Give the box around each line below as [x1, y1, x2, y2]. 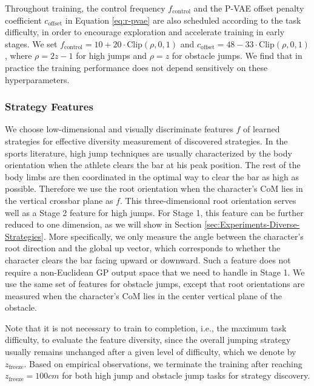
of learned [243, 123, 280, 135]
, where [5, 49, 32, 62]
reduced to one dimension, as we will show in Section [5, 218, 202, 231]
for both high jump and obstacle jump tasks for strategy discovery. [62, 369, 310, 382]
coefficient [5, 13, 42, 26]
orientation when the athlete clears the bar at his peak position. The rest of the [5, 158, 301, 171]
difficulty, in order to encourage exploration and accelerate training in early [5, 25, 285, 38]
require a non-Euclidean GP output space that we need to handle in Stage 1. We [5, 265, 305, 278]
